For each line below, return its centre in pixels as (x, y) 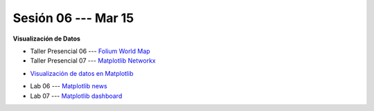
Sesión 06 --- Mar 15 (73, 18)
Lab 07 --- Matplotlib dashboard (76, 96)
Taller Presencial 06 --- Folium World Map (90, 51)
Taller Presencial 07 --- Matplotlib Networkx (93, 61)
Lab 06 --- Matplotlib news (69, 86)
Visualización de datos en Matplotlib (82, 73)
